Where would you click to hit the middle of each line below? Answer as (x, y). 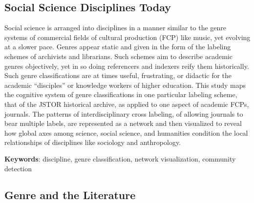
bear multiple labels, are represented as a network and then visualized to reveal (123, 123)
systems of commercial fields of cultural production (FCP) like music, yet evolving (127, 37)
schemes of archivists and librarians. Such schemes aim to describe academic (118, 56)
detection (18, 168)
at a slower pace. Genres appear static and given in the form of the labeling (118, 47)
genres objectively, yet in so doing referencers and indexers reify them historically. (127, 66)
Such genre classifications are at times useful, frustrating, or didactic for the (118, 75)
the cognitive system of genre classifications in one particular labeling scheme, (121, 94)
